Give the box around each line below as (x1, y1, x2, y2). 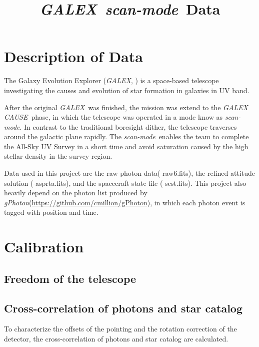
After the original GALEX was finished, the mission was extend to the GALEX (4, 102, 248, 112)
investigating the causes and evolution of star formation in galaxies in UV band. (4, 85, 249, 95)
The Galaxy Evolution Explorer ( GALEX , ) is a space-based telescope (4, 75, 219, 86)
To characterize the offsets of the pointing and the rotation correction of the (4, 323, 237, 334)
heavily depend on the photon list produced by (4, 187, 147, 198)
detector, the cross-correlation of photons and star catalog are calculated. (4, 333, 228, 343)
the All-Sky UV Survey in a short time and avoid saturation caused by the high (4, 141, 248, 151)
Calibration (4, 236, 84, 257)
